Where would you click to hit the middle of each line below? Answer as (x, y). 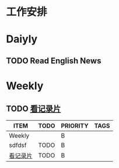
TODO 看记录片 (34, 109)
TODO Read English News (54, 61)
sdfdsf (18, 145)
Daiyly (22, 39)
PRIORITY (75, 125)
